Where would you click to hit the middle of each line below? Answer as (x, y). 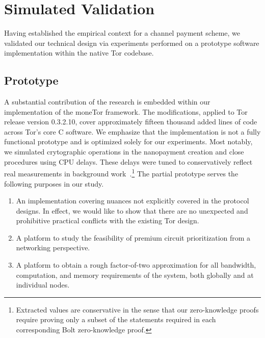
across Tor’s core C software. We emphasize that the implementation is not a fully (132, 131)
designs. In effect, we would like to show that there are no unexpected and (132, 210)
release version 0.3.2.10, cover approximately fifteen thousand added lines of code (131, 122)
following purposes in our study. (54, 183)
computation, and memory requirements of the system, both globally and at (135, 275)
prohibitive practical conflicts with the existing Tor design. (108, 220)
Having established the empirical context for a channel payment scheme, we (122, 33)
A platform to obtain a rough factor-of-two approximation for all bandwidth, (136, 265)
